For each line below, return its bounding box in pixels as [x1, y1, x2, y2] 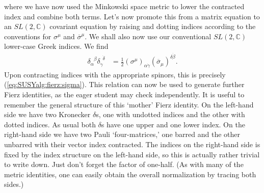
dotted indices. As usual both [4, 119, 96, 129]
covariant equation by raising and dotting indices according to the [49, 21, 256, 32]
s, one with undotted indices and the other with [96, 109, 245, 120]
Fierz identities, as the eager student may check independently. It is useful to [4, 89, 245, 100]
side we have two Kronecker [4, 109, 91, 120]
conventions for [4, 31, 51, 41]
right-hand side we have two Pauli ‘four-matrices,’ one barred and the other [4, 129, 240, 140]
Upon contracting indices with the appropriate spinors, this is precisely [4, 69, 226, 79]
